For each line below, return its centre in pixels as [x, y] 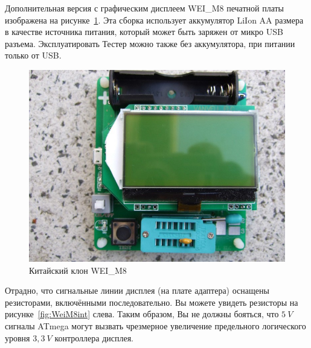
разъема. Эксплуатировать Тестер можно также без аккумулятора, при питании [150, 43]
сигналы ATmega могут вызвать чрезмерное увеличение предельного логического [155, 325]
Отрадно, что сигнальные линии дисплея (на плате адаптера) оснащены [137, 290]
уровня [18, 337]
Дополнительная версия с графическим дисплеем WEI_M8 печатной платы [145, 8]
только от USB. [33, 55]
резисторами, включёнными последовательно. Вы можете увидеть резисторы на [152, 302]
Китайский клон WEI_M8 [78, 270]
